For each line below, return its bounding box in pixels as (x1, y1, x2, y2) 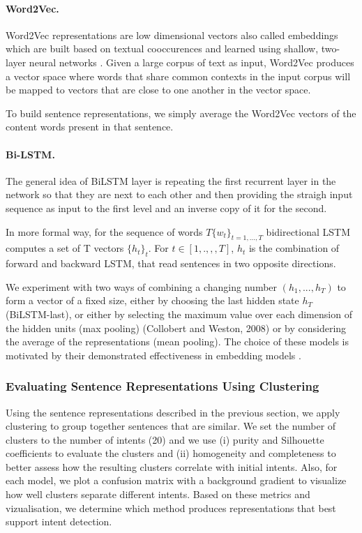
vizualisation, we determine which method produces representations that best (6, 500, 336, 515)
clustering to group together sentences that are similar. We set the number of (6, 419, 336, 433)
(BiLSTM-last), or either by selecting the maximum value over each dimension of (6, 306, 352, 321)
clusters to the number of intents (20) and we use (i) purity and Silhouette (6, 432, 324, 446)
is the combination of (248, 241, 340, 255)
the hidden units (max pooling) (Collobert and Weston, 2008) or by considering (6, 320, 347, 335)
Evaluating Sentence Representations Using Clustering (6, 377, 319, 395)
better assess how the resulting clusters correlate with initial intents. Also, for (6, 459, 338, 474)
